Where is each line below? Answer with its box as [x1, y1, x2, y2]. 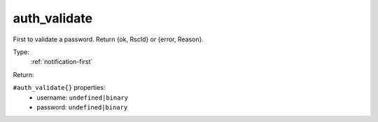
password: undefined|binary [36, 102, 128, 111]
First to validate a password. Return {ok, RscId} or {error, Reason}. [13, 35, 204, 43]
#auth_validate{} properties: [13, 83, 106, 92]
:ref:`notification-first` [30, 57, 93, 66]
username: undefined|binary [36, 93, 129, 102]
